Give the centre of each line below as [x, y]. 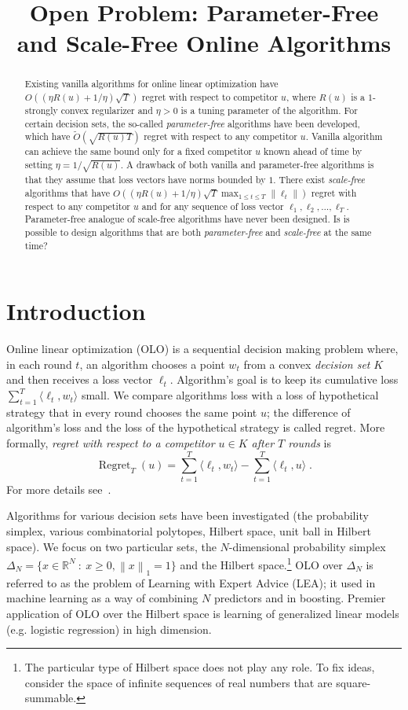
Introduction [76, 311]
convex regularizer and [107, 110]
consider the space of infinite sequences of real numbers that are [178, 682]
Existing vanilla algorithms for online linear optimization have [151, 84]
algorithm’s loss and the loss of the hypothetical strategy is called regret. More [196, 427]
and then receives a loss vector [80, 379]
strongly [41, 110]
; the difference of [308, 412]
